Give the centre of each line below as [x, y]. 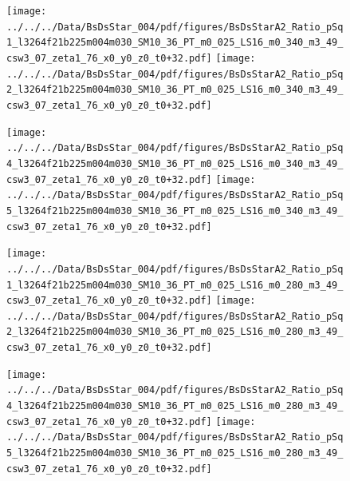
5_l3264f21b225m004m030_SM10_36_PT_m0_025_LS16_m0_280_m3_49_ [175, 453]
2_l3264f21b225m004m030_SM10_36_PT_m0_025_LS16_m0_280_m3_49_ [175, 332]
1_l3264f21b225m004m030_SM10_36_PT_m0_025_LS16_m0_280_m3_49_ [175, 285]
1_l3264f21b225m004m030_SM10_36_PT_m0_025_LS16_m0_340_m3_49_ [175, 43]
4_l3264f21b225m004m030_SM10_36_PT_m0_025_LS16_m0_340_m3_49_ [175, 163]
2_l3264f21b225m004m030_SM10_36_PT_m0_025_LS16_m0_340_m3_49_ [175, 90]
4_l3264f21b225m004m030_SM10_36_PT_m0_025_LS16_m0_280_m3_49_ [175, 406]
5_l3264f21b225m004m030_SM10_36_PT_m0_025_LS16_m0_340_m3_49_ [175, 211]
